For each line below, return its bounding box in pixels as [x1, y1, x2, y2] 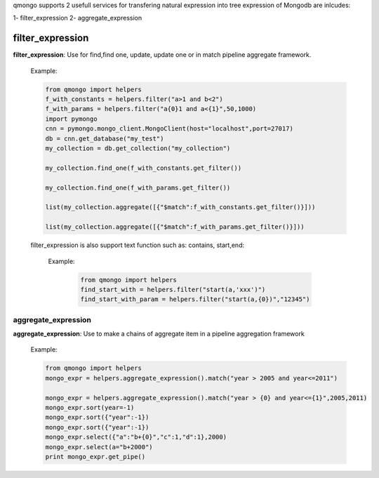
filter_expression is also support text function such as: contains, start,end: [30, 241, 245, 249]
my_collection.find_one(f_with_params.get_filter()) [45, 183, 231, 192]
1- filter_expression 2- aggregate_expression [13, 14, 142, 22]
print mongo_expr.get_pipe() [45, 453, 146, 460]
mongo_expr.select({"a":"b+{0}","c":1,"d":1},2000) [45, 433, 227, 442]
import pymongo [45, 114, 98, 123]
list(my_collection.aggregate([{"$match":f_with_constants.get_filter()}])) [45, 204, 316, 211]
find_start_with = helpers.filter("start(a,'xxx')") [80, 285, 266, 293]
